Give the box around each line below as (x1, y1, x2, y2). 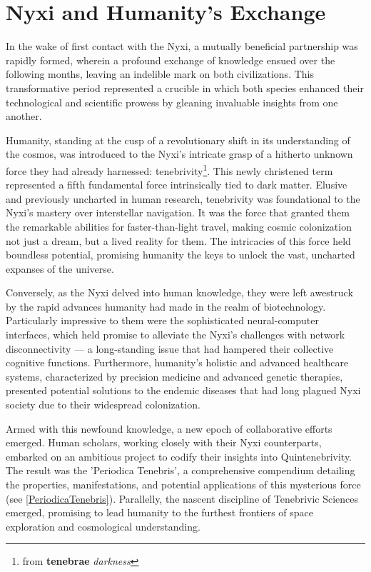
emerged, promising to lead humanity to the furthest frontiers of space (6, 505, 314, 520)
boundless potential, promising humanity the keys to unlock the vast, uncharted (6, 247, 355, 262)
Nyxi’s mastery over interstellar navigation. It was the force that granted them (6, 205, 350, 220)
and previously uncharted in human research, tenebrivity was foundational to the (6, 191, 360, 206)
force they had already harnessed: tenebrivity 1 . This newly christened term (6, 161, 333, 178)
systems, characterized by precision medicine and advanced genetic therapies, (6, 368, 343, 383)
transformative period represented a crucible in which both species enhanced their (6, 80, 364, 95)
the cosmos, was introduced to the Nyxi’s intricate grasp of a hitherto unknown (6, 146, 353, 161)
